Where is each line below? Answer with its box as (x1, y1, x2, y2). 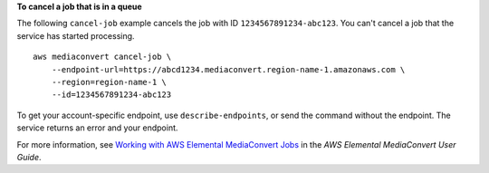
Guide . (16, 151, 42, 162)
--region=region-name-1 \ (51, 77, 168, 87)
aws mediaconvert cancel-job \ (33, 52, 172, 62)
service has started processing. (16, 30, 135, 41)
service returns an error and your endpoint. (16, 122, 178, 133)
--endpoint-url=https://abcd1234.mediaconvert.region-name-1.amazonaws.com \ (51, 64, 406, 74)
